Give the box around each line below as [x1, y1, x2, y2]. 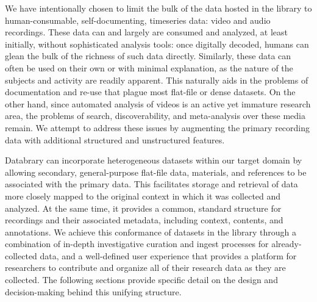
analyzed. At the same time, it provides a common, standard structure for [5, 201, 282, 214]
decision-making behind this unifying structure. [5, 285, 182, 298]
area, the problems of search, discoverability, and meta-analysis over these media [5, 109, 305, 122]
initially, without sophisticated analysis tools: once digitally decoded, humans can [5, 37, 309, 50]
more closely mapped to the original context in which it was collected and [5, 189, 281, 202]
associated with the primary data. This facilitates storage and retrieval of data [5, 178, 298, 190]
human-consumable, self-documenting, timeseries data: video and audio [5, 13, 271, 26]
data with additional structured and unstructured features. [5, 133, 225, 146]
